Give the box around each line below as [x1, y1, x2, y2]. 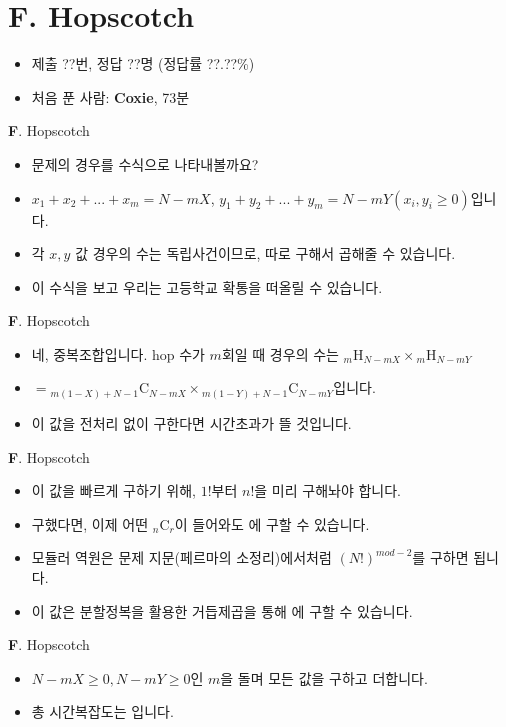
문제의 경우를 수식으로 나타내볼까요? [31, 153, 259, 174]
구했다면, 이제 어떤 [31, 513, 149, 534]
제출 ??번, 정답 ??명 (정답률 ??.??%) [31, 53, 255, 74]
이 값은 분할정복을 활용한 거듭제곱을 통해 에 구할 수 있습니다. [31, 600, 413, 621]
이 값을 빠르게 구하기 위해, [31, 480, 197, 501]
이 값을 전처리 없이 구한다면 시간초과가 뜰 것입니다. [31, 412, 352, 433]
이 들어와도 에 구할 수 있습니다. [174, 513, 370, 534]
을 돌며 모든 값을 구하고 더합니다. [220, 667, 428, 688]
